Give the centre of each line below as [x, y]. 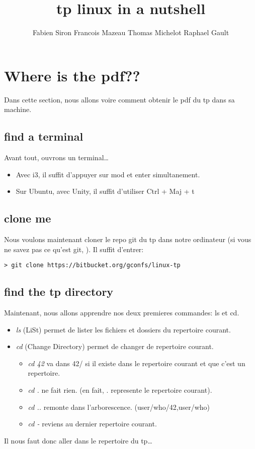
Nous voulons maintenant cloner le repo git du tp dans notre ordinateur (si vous [128, 239]
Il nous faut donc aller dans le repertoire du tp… [78, 440]
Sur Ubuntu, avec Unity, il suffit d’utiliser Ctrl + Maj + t [105, 191]
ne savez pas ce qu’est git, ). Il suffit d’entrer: [74, 249]
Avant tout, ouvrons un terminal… [56, 157]
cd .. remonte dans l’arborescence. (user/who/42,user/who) [119, 407]
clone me [28, 218]
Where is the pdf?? [72, 75]
